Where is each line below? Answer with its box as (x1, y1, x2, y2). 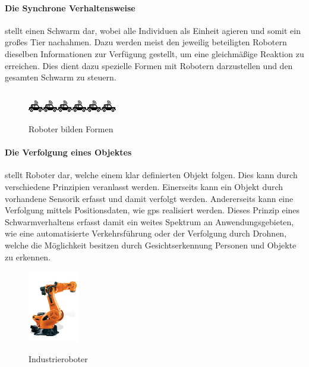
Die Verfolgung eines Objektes (5, 146, 132, 158)
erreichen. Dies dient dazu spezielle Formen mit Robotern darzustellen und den (5, 59, 293, 71)
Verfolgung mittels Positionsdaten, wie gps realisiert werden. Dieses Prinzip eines (5, 204, 300, 216)
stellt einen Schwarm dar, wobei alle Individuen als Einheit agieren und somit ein (5, 24, 301, 36)
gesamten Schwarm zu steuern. (5, 71, 116, 83)
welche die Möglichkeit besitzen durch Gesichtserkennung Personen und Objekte (5, 239, 297, 251)
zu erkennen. (5, 250, 51, 263)
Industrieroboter (29, 352, 88, 365)
